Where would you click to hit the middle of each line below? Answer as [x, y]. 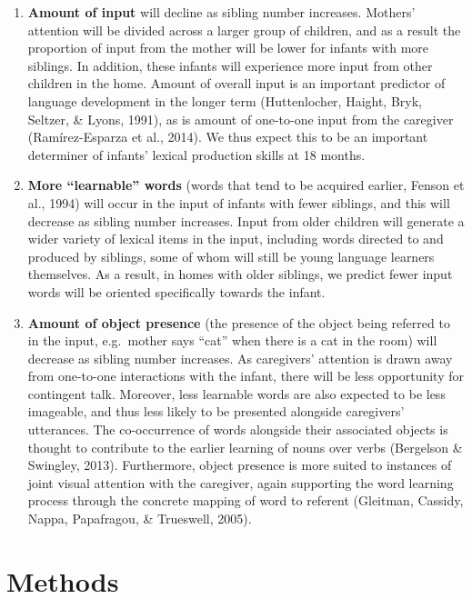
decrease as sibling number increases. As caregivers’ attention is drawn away [240, 358]
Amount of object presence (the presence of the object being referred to [239, 322]
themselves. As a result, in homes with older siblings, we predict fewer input [240, 274]
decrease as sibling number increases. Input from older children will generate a [246, 220]
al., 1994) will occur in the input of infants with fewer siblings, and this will [239, 202]
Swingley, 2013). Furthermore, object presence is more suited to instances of [240, 465]
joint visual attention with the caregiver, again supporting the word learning [241, 482]
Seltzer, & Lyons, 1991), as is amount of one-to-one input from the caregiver [241, 119]
